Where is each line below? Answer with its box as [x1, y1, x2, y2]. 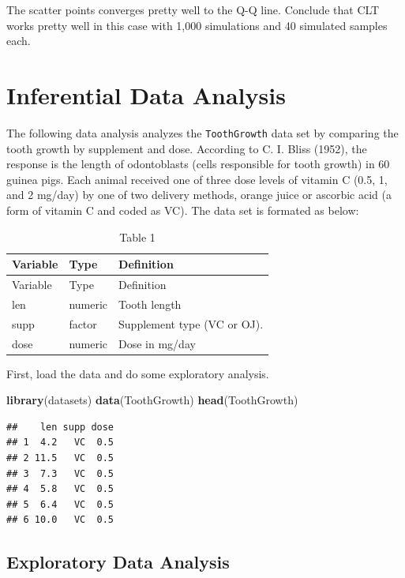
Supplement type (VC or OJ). [118, 315, 264, 332]
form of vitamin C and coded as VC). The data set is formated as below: [6, 201, 359, 218]
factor [69, 315, 97, 332]
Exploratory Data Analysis [6, 550, 230, 574]
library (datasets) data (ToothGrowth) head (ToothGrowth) [6, 392, 298, 408]
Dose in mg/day [118, 335, 196, 351]
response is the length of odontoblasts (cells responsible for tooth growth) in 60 [6, 156, 390, 172]
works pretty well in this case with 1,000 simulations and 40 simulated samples [6, 17, 388, 33]
